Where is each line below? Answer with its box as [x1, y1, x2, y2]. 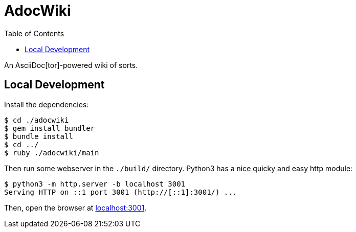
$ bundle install [4, 132, 73, 141]
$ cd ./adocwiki [4, 115, 69, 124]
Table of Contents [4, 29, 64, 38]
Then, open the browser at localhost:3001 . [4, 203, 147, 212]
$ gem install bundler [4, 124, 95, 132]
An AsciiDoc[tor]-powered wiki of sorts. [4, 60, 138, 69]
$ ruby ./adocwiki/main [4, 148, 99, 157]
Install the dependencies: [4, 100, 89, 109]
